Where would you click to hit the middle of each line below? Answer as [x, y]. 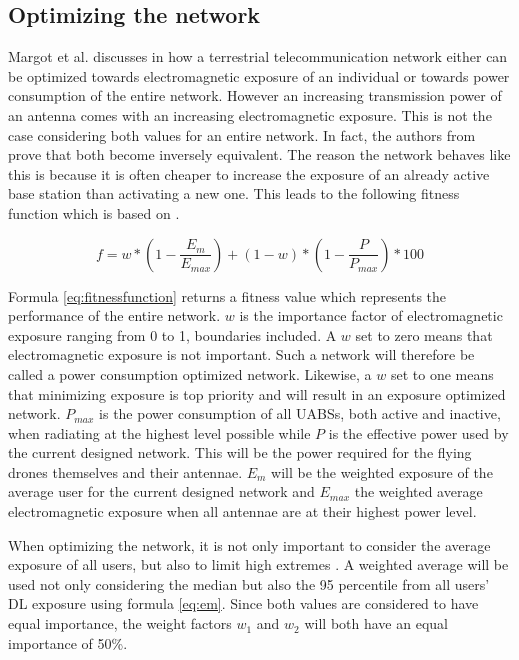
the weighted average [418, 491]
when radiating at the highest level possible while [159, 432]
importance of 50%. [68, 642]
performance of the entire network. [114, 315]
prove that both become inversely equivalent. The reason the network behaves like [259, 154]
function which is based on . [94, 212]
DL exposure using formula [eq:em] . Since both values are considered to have [243, 603]
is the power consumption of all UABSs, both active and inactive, [300, 413]
